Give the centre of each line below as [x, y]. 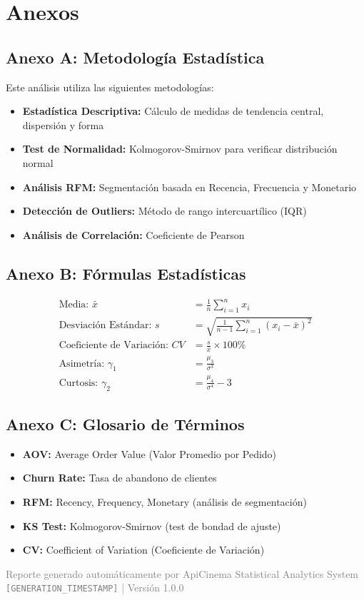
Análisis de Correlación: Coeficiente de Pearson [133, 234]
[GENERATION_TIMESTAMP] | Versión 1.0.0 [95, 588]
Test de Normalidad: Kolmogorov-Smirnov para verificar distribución [180, 149]
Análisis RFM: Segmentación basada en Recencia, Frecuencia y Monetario [189, 187]
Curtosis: [79, 383]
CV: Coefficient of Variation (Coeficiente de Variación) [143, 550]
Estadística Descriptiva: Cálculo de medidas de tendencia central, [173, 111]
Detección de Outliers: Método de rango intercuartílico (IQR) [165, 211]
